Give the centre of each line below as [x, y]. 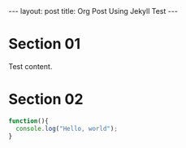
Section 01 [45, 44]
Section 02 [46, 100]
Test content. [30, 66]
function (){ [28, 121]
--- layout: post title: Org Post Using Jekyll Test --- [93, 11]
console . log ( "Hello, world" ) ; [67, 128]
